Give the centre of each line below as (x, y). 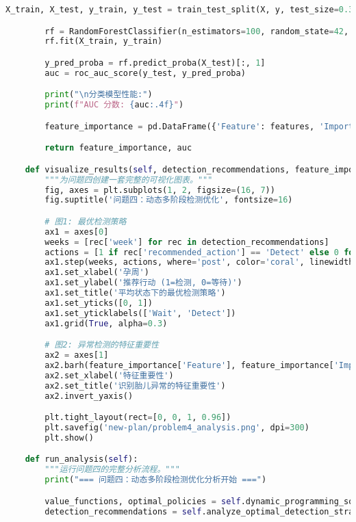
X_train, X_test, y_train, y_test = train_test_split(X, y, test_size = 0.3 (180, 10)
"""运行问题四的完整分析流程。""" (112, 470)
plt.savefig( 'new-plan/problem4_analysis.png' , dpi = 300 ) (177, 428)
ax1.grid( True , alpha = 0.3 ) (106, 323)
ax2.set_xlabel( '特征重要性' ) (109, 375)
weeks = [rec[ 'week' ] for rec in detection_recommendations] (187, 242)
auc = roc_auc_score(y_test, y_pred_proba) (145, 73)
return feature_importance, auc (118, 148)
